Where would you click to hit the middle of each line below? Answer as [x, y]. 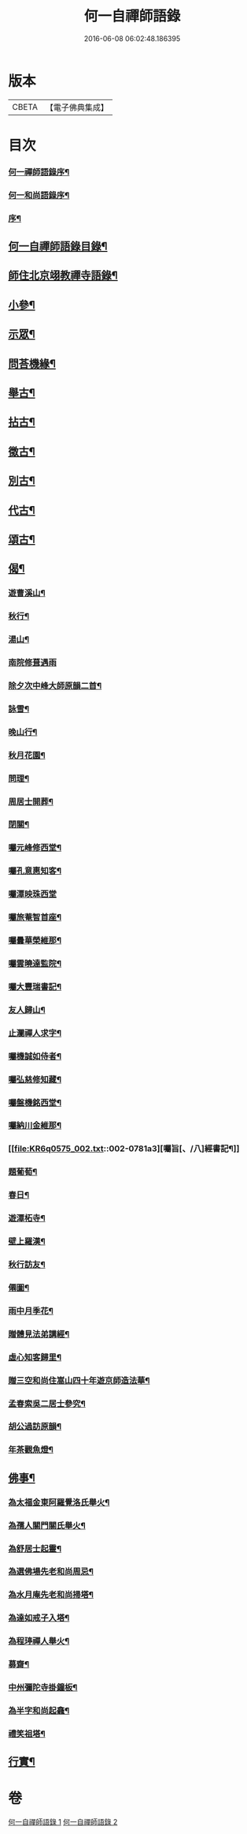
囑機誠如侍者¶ [35, 1056]
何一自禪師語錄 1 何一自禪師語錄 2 [63, 1822]
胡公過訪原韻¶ [35, 1427]
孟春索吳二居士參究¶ [47, 1404]
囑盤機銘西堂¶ [35, 1102]
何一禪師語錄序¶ [39, 172]
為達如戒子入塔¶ [39, 1618]
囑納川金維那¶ [35, 1126]
